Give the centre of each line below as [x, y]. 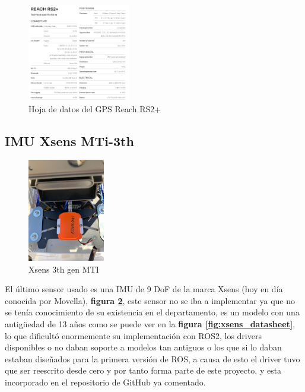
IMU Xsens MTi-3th [69, 140]
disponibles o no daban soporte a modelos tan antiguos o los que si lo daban [143, 347]
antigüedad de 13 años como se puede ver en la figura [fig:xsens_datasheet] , [150, 323]
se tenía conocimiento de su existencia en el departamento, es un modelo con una [152, 312]
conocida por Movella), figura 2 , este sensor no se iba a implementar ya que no [150, 300]
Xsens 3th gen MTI [64, 269]
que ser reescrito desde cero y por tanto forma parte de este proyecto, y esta [143, 370]
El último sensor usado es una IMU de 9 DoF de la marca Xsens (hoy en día [144, 289]
